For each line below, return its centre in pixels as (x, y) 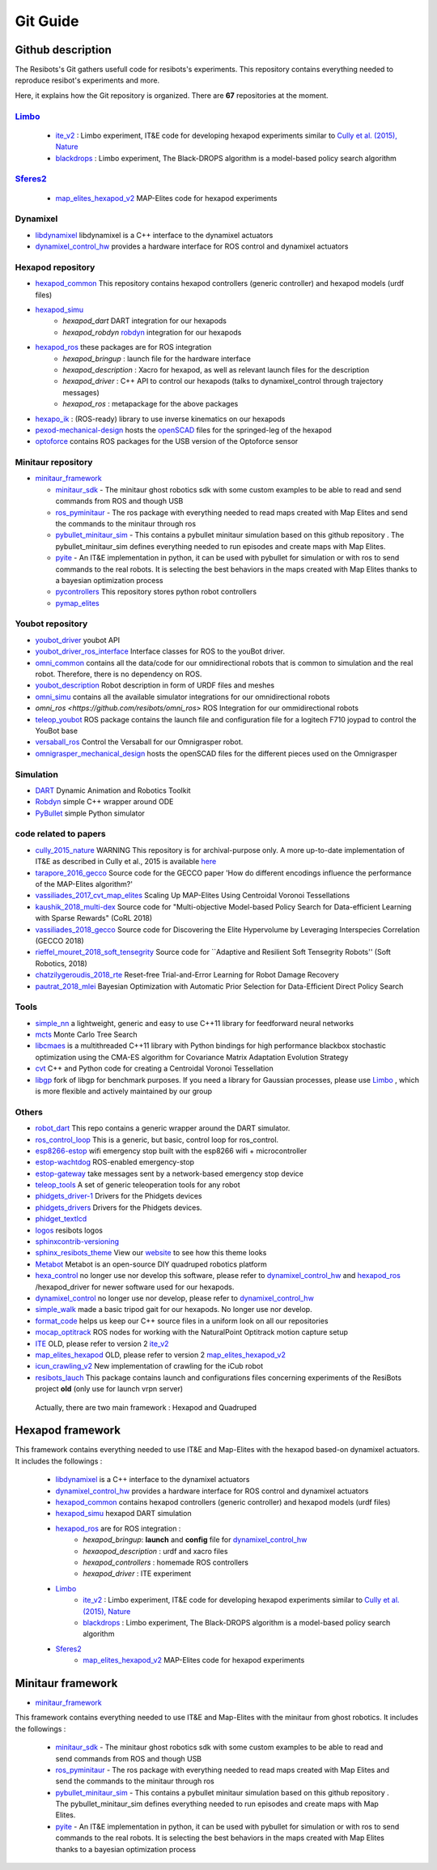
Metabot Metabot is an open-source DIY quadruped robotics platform (151, 1264)
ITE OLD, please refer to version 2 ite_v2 (102, 1344)
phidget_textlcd (61, 1219)
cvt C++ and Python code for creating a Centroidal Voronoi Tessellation (155, 1068)
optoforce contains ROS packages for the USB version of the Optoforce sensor (167, 441)
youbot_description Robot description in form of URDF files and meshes (155, 685)
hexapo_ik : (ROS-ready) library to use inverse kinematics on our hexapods (160, 419)
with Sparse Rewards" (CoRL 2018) (94, 918)
